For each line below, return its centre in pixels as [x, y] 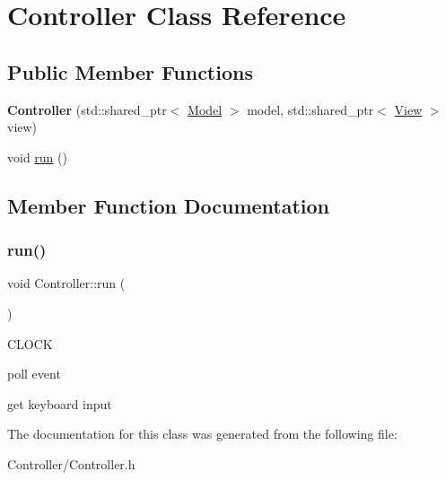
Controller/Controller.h [71, 463]
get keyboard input [60, 403]
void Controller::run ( [66, 283]
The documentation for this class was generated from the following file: [202, 434]
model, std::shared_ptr [310, 109]
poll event [34, 374]
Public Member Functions [130, 71]
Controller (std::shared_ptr [87, 109]
